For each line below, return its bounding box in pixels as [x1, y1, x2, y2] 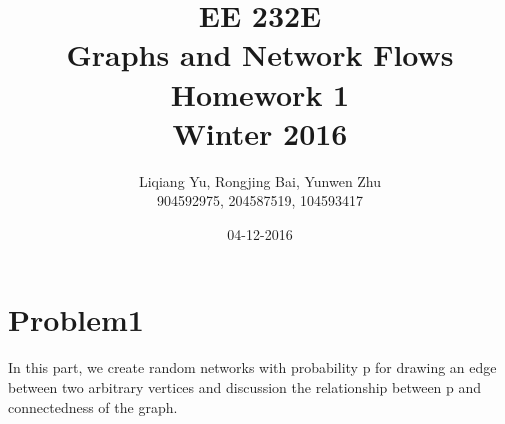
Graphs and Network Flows [66, 34, 454, 75]
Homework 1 [170, 73, 350, 114]
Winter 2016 [172, 112, 348, 153]
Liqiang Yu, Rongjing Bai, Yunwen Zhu [138, 170, 382, 191]
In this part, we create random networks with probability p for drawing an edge [8, 357, 497, 378]
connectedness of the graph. [8, 396, 178, 417]
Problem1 [8, 299, 144, 340]
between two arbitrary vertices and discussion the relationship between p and [8, 377, 482, 397]
